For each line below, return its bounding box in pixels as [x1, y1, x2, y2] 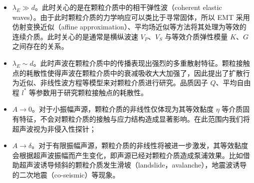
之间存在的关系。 [12, 41, 68, 51]
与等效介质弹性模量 [165, 31, 228, 41]
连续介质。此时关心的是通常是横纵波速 [12, 31, 138, 41]
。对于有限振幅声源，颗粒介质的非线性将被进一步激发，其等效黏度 [31, 140, 249, 151]
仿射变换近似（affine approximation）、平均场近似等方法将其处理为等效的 [12, 21, 247, 32]
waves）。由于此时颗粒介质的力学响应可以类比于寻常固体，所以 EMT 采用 [12, 11, 250, 22]
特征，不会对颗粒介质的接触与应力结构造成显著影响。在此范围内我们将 [19, 113, 250, 124]
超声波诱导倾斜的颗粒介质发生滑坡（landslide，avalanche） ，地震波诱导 [19, 160, 247, 170]
